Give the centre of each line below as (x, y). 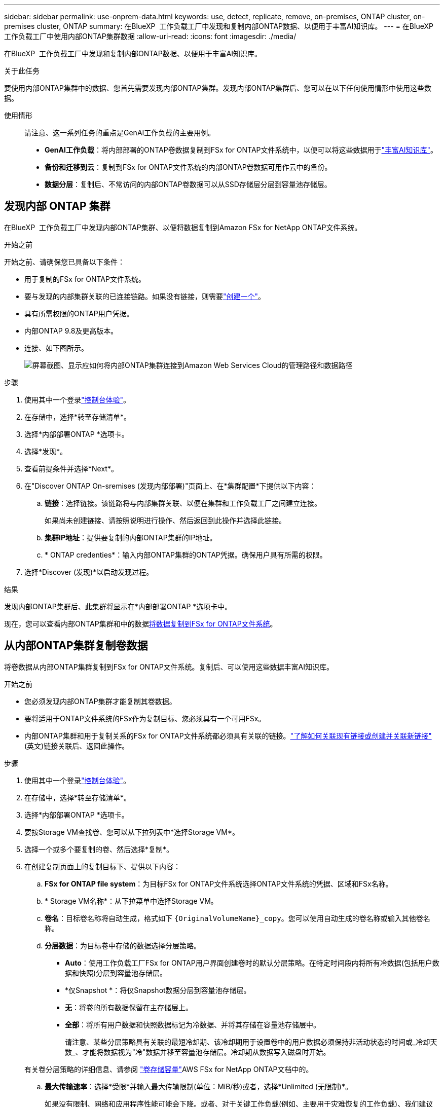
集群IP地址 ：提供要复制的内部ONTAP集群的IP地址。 (131, 537)
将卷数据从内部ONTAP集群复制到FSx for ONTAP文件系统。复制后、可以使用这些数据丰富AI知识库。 (169, 667)
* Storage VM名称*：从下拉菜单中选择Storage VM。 (131, 901)
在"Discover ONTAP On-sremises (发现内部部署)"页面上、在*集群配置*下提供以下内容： (170, 486)
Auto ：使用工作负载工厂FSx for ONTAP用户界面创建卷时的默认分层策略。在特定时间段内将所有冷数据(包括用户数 (252, 963)
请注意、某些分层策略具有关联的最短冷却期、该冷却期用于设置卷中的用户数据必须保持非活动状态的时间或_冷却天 (251, 1042)
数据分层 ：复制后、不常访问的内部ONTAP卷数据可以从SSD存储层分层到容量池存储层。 (188, 184)
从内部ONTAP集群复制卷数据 (76, 646)
